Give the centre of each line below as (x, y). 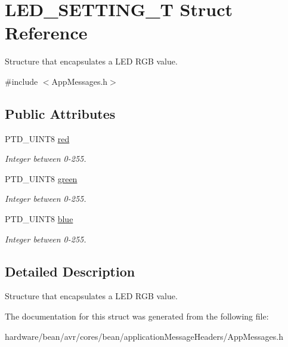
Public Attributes (60, 113)
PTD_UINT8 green (41, 178)
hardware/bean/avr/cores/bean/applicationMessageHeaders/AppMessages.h (144, 336)
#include (21, 81)
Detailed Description (70, 271)
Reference (46, 33)
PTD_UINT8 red (37, 138)
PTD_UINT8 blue (39, 219)
